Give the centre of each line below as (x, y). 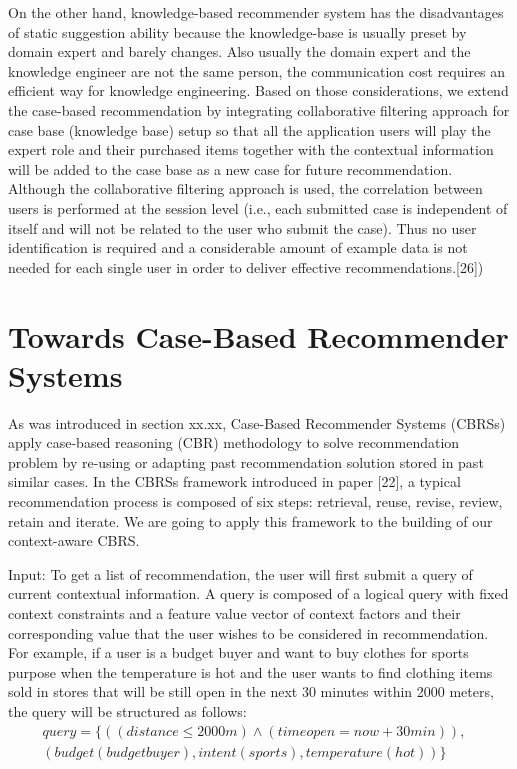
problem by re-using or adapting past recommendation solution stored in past (246, 461)
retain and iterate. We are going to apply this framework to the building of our (250, 520)
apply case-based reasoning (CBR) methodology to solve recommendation (234, 442)
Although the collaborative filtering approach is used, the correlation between (245, 188)
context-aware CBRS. (74, 540)
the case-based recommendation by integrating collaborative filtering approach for (259, 109)
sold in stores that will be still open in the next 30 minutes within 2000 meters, (251, 691)
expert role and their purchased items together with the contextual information (251, 149)
